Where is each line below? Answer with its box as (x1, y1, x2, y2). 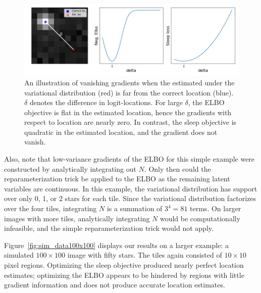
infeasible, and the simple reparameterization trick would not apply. (4, 223, 214, 233)
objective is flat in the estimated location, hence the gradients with (24, 107, 232, 117)
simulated (4, 250, 34, 260)
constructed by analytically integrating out (4, 163, 136, 174)
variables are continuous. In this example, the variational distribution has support (4, 183, 257, 193)
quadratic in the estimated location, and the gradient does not (24, 126, 218, 137)
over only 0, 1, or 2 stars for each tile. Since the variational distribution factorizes (4, 193, 256, 204)
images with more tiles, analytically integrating (4, 213, 150, 223)
